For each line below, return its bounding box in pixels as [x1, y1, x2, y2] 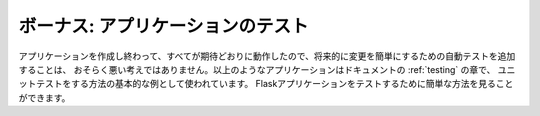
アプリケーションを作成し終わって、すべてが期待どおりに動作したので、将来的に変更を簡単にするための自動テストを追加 [18, 50, 516, 62]
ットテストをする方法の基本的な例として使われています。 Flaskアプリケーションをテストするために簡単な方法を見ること [18, 78, 514, 90]
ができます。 [18, 91, 71, 104]
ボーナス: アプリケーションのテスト [18, 15, 309, 37]
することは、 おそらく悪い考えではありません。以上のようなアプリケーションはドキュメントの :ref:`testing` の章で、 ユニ [18, 63, 516, 75]
